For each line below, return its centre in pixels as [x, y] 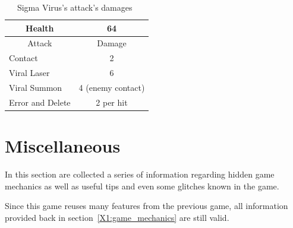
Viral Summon [36, 87]
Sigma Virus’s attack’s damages [75, 7]
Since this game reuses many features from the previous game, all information [146, 206]
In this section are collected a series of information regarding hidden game [140, 174]
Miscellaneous [63, 146]
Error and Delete [40, 102]
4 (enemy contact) [112, 87]
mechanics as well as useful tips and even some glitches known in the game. [142, 186]
